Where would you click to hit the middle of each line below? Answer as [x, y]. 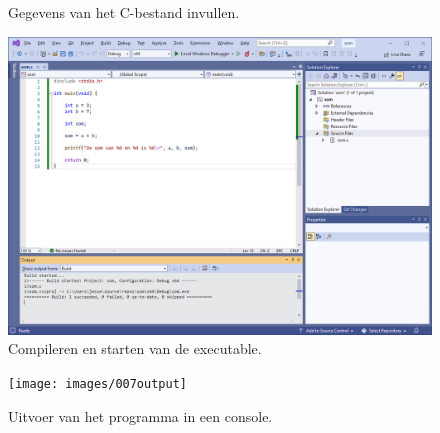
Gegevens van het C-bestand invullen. [124, 12]
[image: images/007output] [97, 383]
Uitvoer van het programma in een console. [140, 415]
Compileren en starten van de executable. [135, 348]
